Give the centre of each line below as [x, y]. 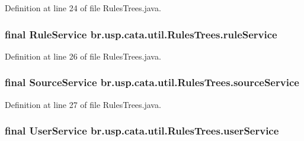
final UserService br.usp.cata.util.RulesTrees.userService [142, 131]
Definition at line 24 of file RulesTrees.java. [83, 8]
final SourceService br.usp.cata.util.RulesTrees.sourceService [152, 82]
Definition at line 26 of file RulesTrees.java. [83, 56]
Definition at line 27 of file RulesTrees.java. [83, 104]
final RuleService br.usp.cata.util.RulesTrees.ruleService [141, 34]
